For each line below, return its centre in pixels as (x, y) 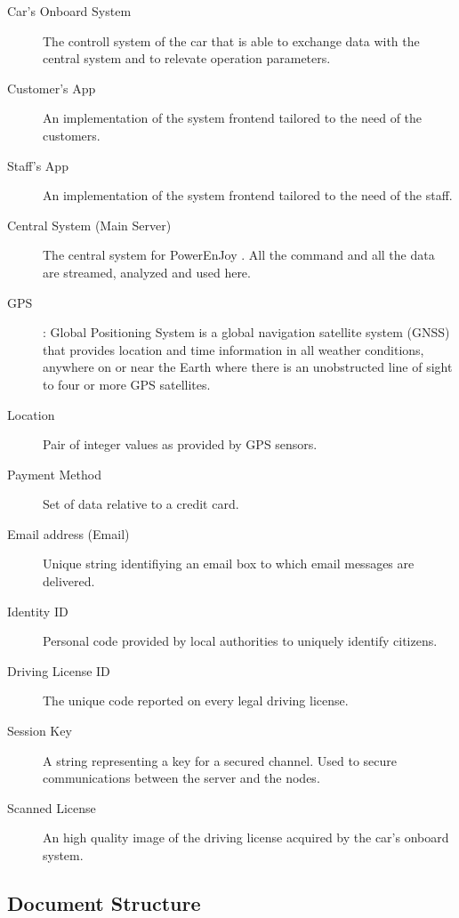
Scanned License (52, 807)
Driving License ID (59, 670)
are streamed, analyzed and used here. (147, 272)
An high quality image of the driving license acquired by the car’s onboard (246, 837)
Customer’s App (52, 88)
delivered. (69, 581)
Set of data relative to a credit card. (141, 504)
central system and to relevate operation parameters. (187, 58)
